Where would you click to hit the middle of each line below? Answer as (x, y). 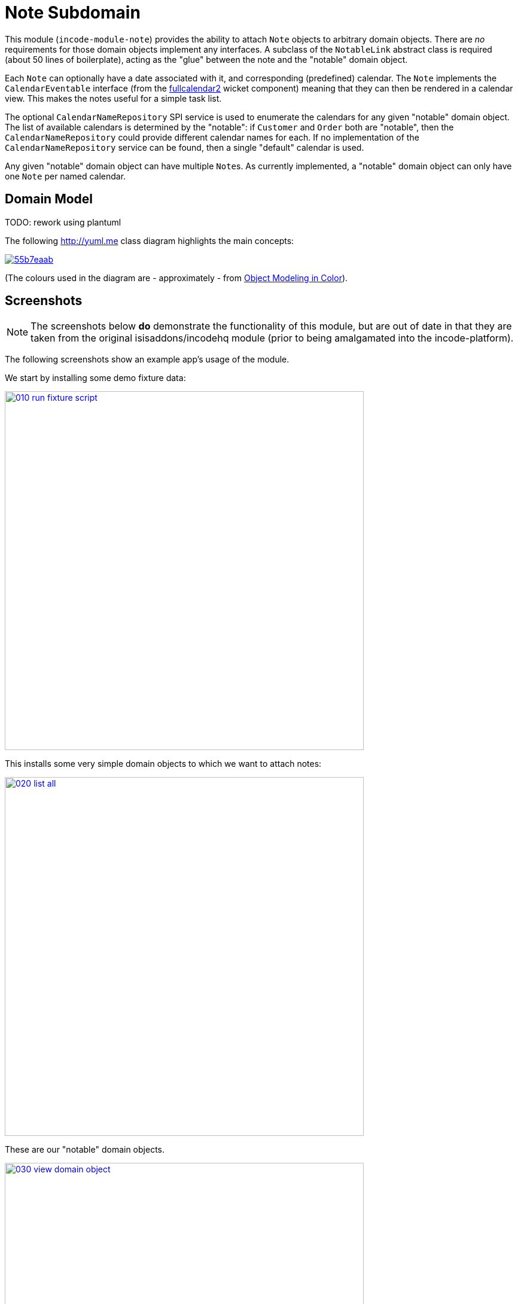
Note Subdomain (73, 13)
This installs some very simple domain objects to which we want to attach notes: (163, 764)
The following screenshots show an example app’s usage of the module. (147, 359)
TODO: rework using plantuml (63, 222)
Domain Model (49, 199)
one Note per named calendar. (65, 176)
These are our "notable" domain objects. (85, 1150)
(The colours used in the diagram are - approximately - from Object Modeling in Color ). (176, 278)
